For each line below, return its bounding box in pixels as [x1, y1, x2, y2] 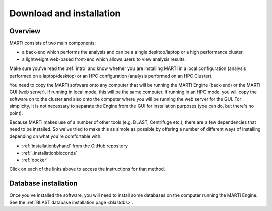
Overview [9, 27, 41, 35]
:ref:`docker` [22, 157, 48, 163]
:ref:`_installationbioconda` [22, 150, 78, 156]
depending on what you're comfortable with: [9, 133, 102, 139]
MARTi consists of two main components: [9, 40, 96, 46]
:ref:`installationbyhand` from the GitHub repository [22, 143, 128, 149]
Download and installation [9, 8, 121, 19]
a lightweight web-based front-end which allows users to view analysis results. [22, 56, 186, 62]
